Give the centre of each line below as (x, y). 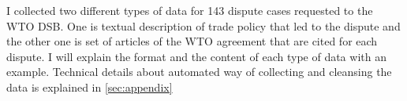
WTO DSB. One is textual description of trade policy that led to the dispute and (203, 25)
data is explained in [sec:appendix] (90, 87)
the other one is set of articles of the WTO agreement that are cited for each (192, 41)
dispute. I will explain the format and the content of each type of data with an (196, 56)
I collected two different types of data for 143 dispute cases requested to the (190, 10)
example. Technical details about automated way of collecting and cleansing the (199, 72)
